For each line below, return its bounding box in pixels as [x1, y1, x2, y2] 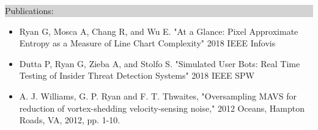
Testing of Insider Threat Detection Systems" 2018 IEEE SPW [19, 69, 254, 82]
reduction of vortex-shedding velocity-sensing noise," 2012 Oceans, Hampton [19, 101, 305, 114]
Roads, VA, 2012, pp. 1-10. [19, 114, 120, 126]
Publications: [5, 4, 54, 16]
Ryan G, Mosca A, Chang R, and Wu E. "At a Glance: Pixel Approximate [19, 24, 298, 37]
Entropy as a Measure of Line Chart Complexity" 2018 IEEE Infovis [19, 37, 276, 49]
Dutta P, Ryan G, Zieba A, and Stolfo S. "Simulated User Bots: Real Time [19, 57, 300, 70]
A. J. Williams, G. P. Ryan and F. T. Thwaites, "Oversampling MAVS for [19, 89, 297, 102]
